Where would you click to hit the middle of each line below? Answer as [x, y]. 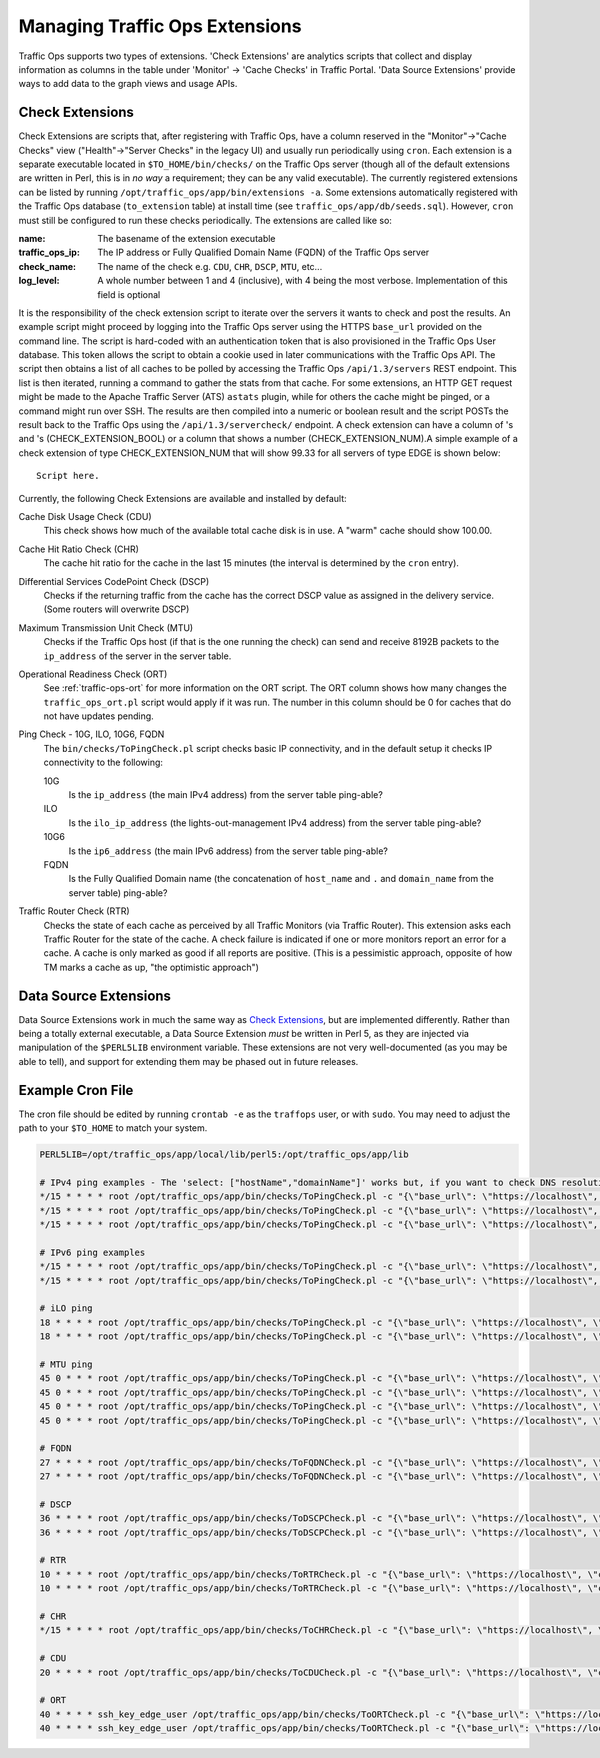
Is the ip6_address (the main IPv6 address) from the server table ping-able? [228, 851]
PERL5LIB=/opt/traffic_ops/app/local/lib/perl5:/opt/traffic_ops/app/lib [224, 1154]
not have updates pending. [98, 716]
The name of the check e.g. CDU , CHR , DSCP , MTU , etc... [210, 266]
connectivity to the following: [103, 762]
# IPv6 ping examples [92, 1252]
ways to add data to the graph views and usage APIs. [128, 84]
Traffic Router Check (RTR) [74, 911]
